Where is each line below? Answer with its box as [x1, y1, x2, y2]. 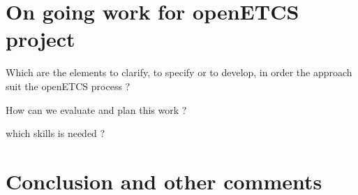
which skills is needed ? [6, 126, 105, 140]
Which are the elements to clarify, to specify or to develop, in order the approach [6, 65, 352, 80]
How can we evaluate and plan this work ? [6, 102, 187, 117]
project [6, 24, 75, 53]
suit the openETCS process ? [6, 78, 130, 93]
